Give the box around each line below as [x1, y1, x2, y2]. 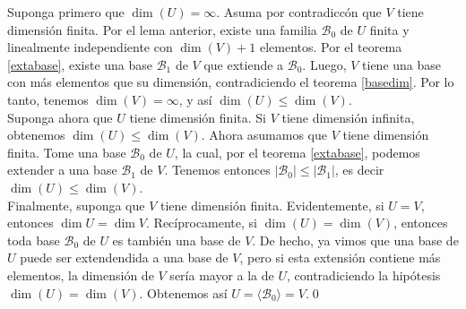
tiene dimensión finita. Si [129, 107, 266, 126]
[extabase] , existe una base [7, 55, 152, 73]
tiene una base [362, 55, 442, 73]
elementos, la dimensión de [7, 265, 154, 284]
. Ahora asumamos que [201, 125, 327, 144]
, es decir [334, 160, 384, 179]
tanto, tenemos [7, 90, 89, 108]
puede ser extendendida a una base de [20, 248, 229, 267]
